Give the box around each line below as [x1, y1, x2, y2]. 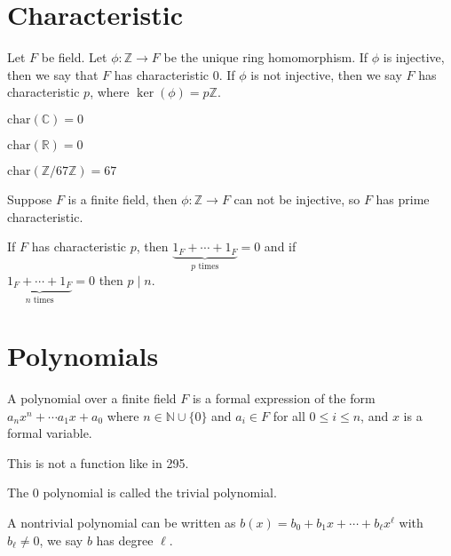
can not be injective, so [233, 189, 360, 208]
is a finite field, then [67, 189, 178, 208]
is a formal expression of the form [192, 389, 376, 407]
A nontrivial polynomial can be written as [7, 512, 236, 531]
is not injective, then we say [250, 65, 402, 83]
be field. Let [41, 48, 107, 67]
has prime [376, 189, 430, 208]
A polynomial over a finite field [7, 389, 177, 407]
